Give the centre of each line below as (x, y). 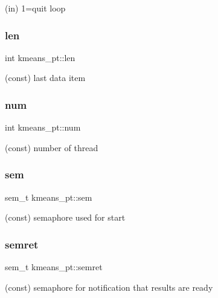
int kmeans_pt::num (43, 127)
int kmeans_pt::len (40, 57)
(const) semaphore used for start (65, 217)
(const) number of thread (52, 147)
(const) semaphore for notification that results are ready (109, 287)
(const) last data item (45, 78)
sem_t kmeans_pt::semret (54, 267)
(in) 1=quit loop (35, 8)
